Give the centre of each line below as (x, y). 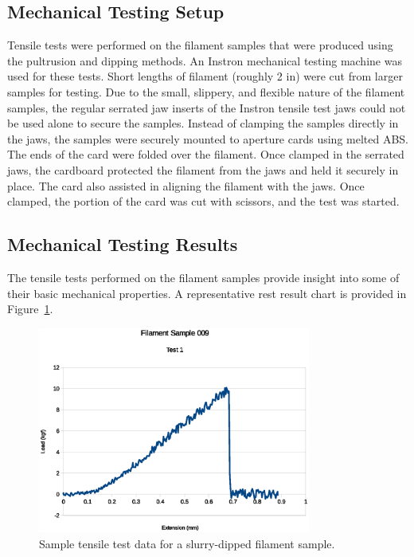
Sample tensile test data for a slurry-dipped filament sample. (187, 543)
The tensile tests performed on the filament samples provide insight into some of (203, 277)
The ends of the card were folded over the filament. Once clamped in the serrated (206, 154)
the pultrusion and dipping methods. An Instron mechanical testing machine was (205, 60)
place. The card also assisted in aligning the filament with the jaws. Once (186, 185)
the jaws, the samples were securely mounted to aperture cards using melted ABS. (208, 138)
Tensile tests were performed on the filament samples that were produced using (200, 45)
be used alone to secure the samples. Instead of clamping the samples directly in (203, 123)
